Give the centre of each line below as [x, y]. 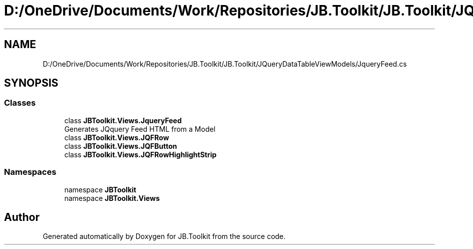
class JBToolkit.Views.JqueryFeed [123, 120]
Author [22, 217]
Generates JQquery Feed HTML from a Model [140, 129]
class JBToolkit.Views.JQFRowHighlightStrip [141, 154]
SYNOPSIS [31, 83]
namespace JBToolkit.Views [112, 198]
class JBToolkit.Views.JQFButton [121, 146]
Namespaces [30, 172]
